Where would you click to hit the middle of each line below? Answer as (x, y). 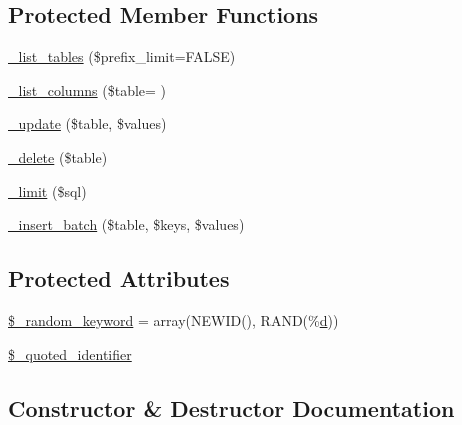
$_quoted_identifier (70, 353)
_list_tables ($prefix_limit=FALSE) (122, 56)
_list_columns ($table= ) (87, 89)
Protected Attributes (119, 278)
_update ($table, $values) (87, 123)
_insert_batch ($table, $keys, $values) (126, 224)
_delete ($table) (58, 156)
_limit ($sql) (47, 190)
